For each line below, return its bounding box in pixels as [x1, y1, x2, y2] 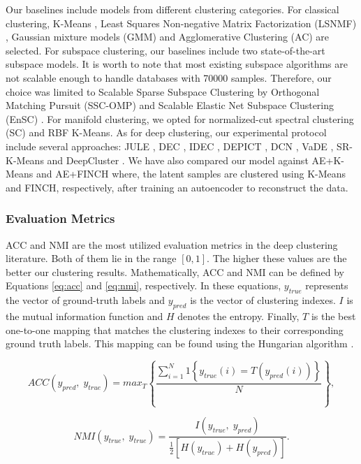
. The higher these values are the [207, 251, 347, 266]
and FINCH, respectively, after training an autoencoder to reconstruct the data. [6, 180, 348, 194]
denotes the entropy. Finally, [177, 308, 300, 323]
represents [305, 278, 348, 293]
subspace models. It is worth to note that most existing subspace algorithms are [6, 57, 348, 71]
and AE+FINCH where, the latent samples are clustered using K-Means [36, 166, 346, 181]
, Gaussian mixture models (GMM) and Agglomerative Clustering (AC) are [6, 29, 330, 44]
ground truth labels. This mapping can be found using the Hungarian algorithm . [6, 336, 354, 351]
